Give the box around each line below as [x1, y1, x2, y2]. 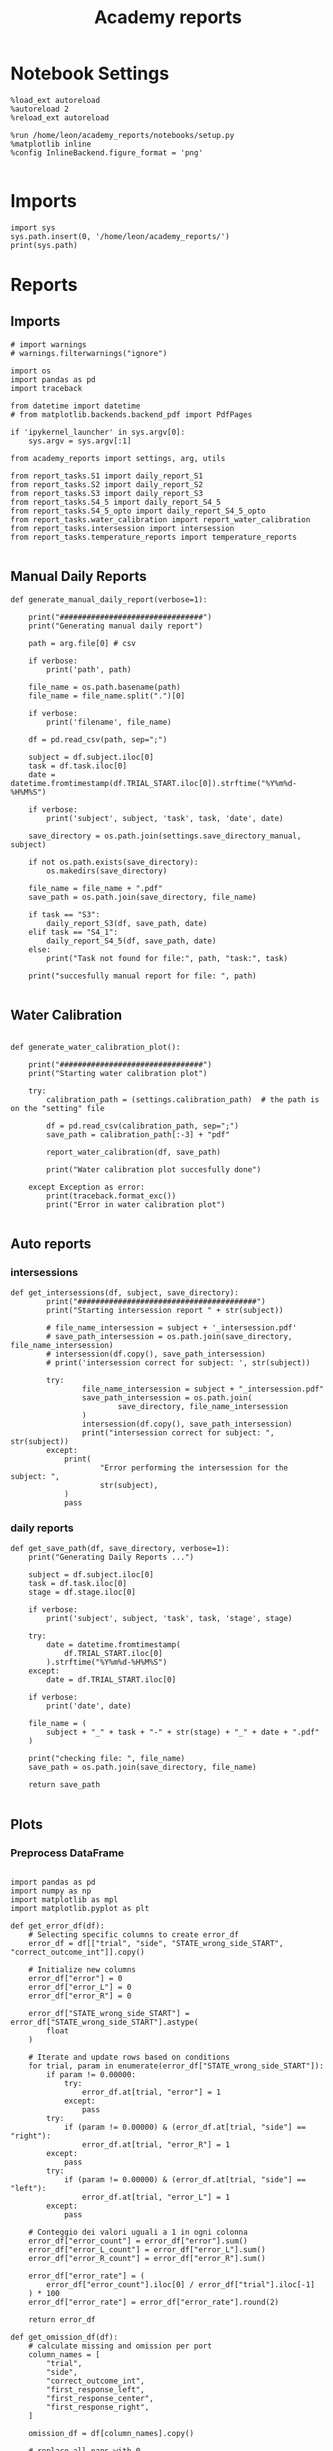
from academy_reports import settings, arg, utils [10, 453, 226, 463]
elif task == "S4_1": [28, 927, 118, 937]
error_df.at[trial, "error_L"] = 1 [81, 2192, 230, 2203]
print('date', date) [46, 1701, 132, 1711]
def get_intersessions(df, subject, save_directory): [10, 1288, 240, 1298]
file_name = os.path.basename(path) [28, 682, 182, 692]
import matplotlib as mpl [10, 1895, 118, 1905]
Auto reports [10, 1235, 92, 1252]
